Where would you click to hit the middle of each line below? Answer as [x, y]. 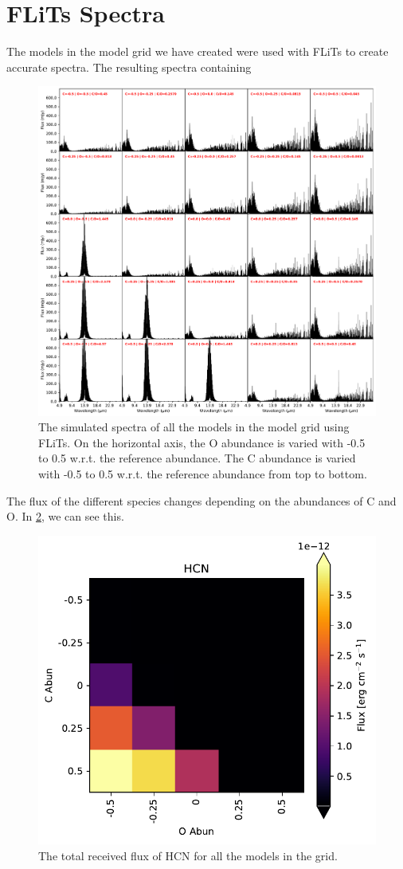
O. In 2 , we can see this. [65, 516]
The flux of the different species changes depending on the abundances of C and [201, 500]
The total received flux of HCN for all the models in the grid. [188, 855]
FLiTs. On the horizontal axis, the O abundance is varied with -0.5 [202, 442]
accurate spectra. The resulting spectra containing [129, 67]
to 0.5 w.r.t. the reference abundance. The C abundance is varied [197, 458]
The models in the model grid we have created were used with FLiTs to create [198, 51]
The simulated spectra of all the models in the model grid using [194, 427]
